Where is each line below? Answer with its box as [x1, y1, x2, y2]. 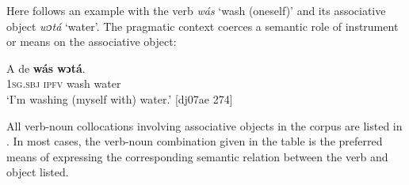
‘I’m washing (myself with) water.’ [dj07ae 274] [6, 90, 233, 107]
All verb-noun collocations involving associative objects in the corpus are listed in [6, 117, 403, 134]
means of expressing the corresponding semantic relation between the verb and [6, 148, 388, 164]
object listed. [6, 164, 69, 180]
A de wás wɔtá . [6, 59, 86, 76]
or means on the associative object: [6, 33, 177, 50]
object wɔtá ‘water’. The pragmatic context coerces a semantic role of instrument [6, 17, 399, 34]
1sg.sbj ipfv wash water [6, 75, 121, 92]
